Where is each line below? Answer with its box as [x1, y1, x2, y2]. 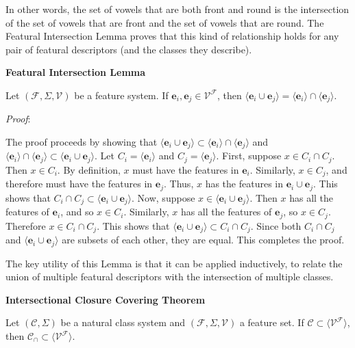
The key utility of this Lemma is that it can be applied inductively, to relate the [5, 256, 343, 270]
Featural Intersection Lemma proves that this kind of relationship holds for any [5, 29, 339, 43]
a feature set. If [239, 315, 304, 330]
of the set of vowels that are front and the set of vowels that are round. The [5, 15, 324, 29]
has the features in [205, 176, 283, 191]
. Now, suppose [132, 190, 195, 204]
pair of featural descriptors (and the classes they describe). [5, 42, 252, 56]
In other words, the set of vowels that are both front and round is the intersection [5, 2, 350, 16]
